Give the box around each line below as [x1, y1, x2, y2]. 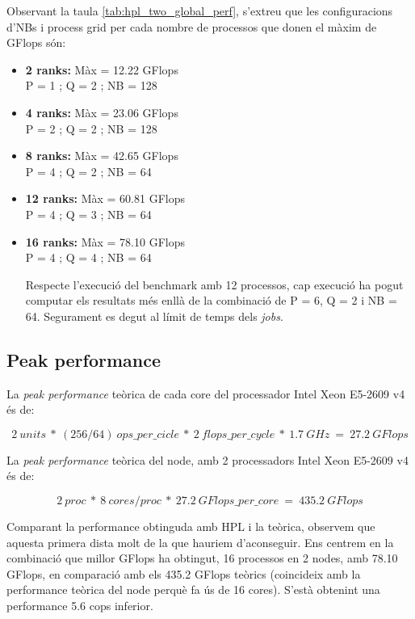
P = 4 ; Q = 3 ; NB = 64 [25, 205, 152, 222]
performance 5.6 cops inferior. [6, 597, 153, 614]
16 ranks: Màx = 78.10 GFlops [25, 233, 185, 250]
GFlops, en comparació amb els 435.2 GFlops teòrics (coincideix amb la [6, 565, 361, 582]
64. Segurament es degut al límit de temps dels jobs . [25, 307, 283, 324]
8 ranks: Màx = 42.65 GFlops [25, 147, 178, 164]
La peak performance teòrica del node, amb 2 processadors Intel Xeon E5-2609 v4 [6, 451, 409, 468]
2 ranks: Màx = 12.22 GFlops [25, 61, 178, 78]
